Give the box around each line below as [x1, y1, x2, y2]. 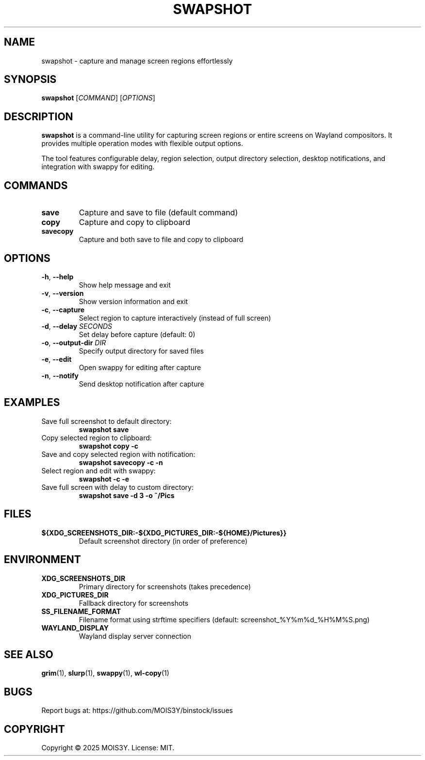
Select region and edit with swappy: [41, 466, 156, 475]
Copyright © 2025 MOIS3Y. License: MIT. [41, 744, 175, 752]
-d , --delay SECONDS [41, 322, 112, 330]
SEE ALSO [4, 648, 53, 661]
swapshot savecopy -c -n [79, 458, 163, 467]
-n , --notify [41, 371, 79, 380]
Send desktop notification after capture [79, 379, 204, 388]
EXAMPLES [4, 396, 60, 409]
